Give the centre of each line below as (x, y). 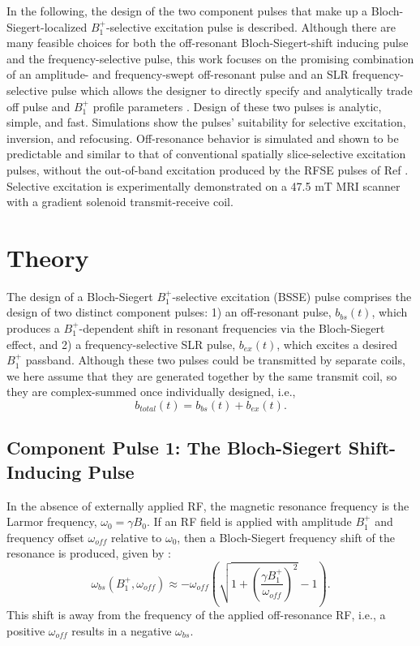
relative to (136, 537)
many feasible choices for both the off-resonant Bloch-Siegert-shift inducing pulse (208, 43)
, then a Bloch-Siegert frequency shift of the (286, 537)
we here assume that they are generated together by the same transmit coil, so (202, 375)
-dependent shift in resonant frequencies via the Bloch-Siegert (232, 328)
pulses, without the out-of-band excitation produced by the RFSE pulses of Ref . (208, 169)
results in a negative (122, 630)
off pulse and (39, 106)
